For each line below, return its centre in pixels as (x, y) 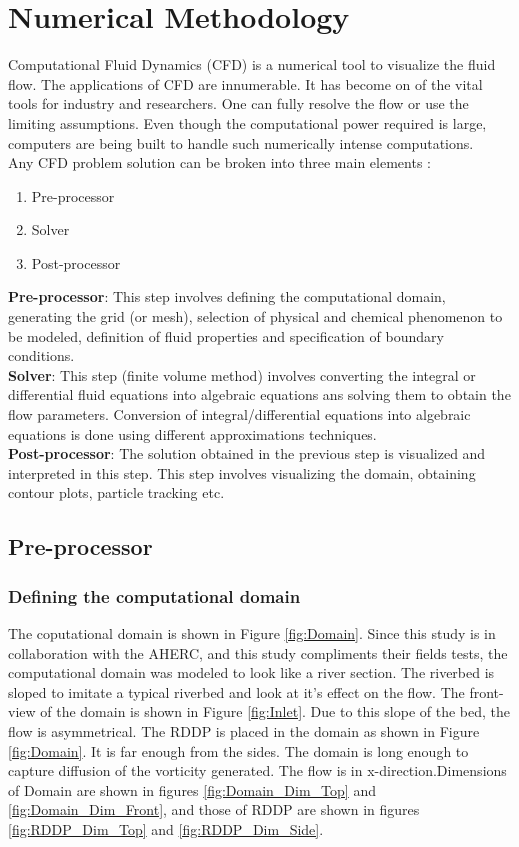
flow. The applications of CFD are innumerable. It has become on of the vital (245, 83)
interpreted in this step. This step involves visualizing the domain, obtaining (242, 472)
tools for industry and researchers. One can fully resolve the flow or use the (238, 103)
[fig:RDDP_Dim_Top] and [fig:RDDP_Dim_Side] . (166, 828)
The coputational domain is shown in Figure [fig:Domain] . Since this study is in (252, 633)
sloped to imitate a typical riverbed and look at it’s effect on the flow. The (236, 691)
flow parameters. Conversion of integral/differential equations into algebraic (239, 414)
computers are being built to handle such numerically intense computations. (241, 142)
